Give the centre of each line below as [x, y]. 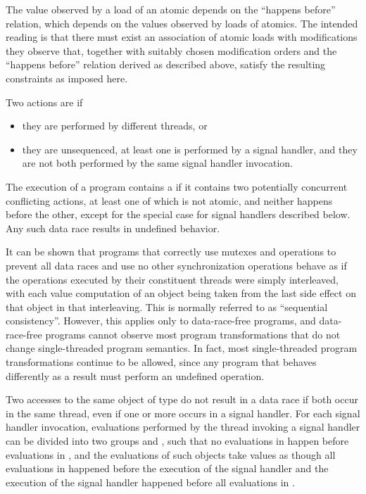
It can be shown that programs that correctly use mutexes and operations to [171, 252]
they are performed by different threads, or [115, 126]
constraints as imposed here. [67, 78]
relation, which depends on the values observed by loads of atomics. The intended [182, 23]
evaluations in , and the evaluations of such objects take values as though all [171, 454]
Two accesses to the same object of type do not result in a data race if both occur [182, 399]
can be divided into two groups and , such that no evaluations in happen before [177, 441]
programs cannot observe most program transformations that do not [193, 334]
